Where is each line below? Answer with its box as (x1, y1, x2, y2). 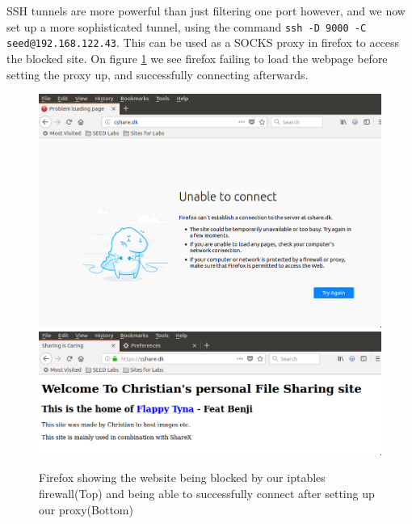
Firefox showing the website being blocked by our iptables (39, 469, 326, 486)
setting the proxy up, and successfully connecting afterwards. (6, 65, 309, 82)
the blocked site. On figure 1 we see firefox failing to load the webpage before (6, 49, 388, 66)
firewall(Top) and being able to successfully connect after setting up (39, 484, 375, 501)
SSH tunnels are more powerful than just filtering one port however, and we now (6, 2, 406, 19)
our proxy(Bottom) (39, 501, 133, 518)
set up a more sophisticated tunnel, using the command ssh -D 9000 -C (6, 18, 367, 35)
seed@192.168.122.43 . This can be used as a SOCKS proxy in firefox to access (6, 34, 400, 51)
